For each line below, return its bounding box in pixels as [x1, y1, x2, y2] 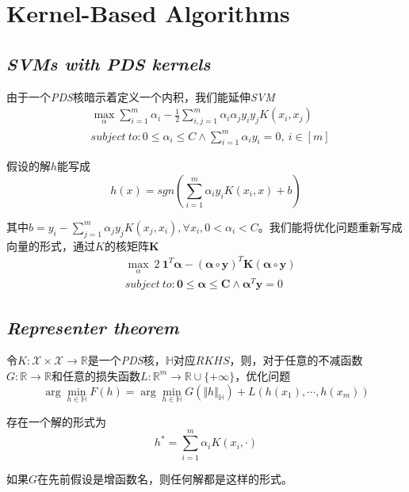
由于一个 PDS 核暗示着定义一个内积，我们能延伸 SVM [6, 88, 275, 105]
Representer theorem [6, 315, 179, 339]
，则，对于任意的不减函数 [229, 352, 363, 368]
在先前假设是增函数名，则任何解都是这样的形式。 [37, 470, 293, 486]
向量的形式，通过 [6, 237, 95, 254]
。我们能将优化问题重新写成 [258, 218, 403, 235]
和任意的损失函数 [51, 367, 140, 383]
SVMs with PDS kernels [6, 51, 211, 75]
